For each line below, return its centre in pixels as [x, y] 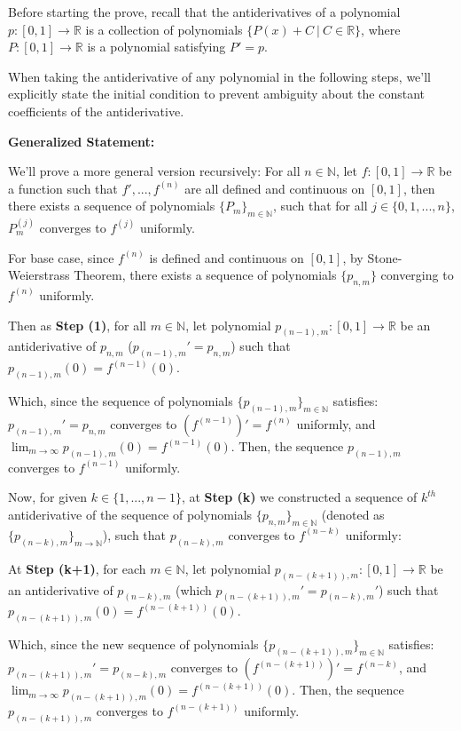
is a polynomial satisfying [156, 47]
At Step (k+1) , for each [77, 568]
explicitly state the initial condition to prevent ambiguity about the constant [217, 94]
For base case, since [61, 257]
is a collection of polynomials [164, 29]
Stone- [385, 257]
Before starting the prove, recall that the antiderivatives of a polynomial [204, 12]
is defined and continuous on [227, 257]
